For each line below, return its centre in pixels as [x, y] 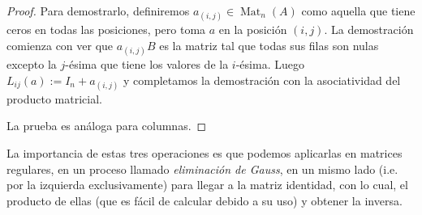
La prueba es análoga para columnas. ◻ [107, 126]
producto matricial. [54, 98]
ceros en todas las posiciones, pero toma [106, 30]
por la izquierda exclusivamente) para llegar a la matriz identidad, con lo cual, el [207, 185]
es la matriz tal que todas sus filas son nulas [269, 45]
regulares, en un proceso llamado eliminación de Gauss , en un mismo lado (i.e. [202, 169]
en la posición [253, 30]
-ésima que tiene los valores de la [147, 63]
